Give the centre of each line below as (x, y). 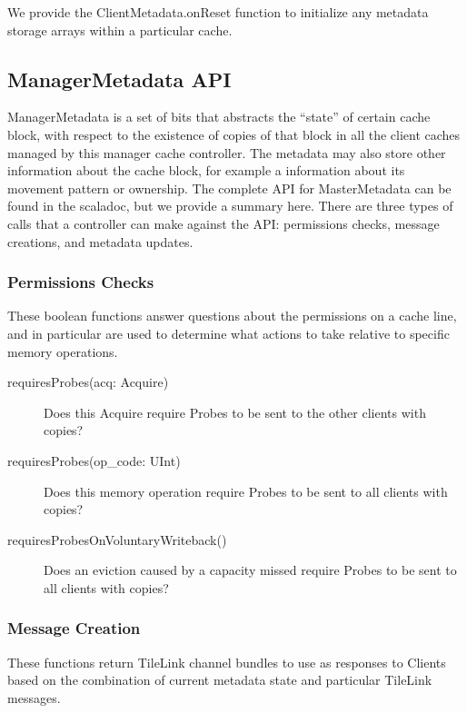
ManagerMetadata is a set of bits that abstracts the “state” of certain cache (219, 117)
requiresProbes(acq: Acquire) (88, 382)
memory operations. (63, 351)
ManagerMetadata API (119, 79)
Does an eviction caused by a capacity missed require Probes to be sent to (250, 570)
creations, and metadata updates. (100, 241)
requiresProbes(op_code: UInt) (94, 460)
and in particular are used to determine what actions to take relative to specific (229, 333)
